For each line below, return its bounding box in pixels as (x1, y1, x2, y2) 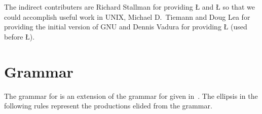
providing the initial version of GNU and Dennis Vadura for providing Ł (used (4, 21, 247, 32)
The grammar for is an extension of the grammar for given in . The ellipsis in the (4, 90, 258, 101)
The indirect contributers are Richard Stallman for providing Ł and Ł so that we (4, 2, 255, 12)
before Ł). (4, 31, 35, 42)
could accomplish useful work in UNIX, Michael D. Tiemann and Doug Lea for (4, 11, 250, 22)
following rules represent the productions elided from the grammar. (4, 100, 212, 111)
